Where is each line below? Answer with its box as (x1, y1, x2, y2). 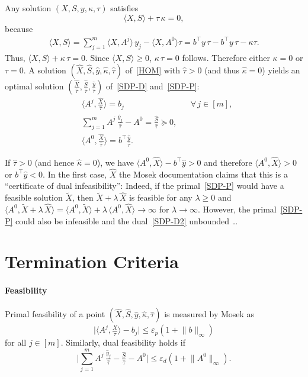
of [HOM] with (125, 64, 181, 76)
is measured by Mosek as (164, 308, 255, 320)
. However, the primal (198, 202, 277, 215)
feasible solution (5, 191, 63, 204)
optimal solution (5, 80, 64, 92)
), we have (97, 156, 134, 168)
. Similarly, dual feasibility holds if (60, 336, 185, 349)
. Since (85, 51, 110, 63)
